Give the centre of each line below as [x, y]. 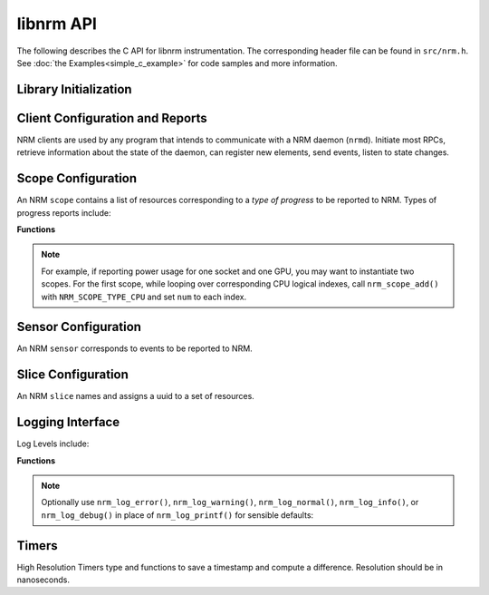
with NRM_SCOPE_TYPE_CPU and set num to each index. [144, 297]
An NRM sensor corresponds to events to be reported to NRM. [134, 348]
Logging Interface [68, 422]
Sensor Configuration [79, 327]
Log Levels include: [53, 444]
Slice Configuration [72, 375]
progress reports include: [64, 212]
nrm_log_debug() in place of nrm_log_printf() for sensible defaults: [177, 515]
